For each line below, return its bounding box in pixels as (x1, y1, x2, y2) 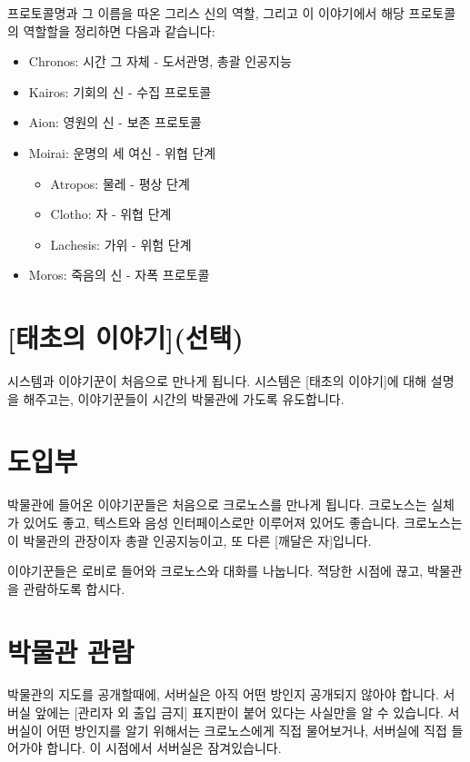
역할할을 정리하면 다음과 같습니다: (23, 21, 215, 40)
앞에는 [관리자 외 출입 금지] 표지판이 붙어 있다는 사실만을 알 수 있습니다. (35, 703, 444, 722)
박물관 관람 (7, 632, 135, 669)
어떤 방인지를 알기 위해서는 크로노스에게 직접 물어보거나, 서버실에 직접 (46, 720, 447, 739)
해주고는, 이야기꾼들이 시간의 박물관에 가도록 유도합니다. (23, 389, 345, 408)
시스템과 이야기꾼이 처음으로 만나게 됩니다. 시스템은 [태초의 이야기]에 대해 (7, 371, 427, 391)
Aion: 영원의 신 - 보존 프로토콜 (28, 113, 202, 132)
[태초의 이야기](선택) (7, 319, 244, 356)
